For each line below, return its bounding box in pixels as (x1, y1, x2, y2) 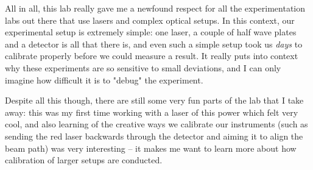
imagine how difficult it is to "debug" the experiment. (5, 73, 203, 86)
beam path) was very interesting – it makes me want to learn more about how (5, 141, 297, 154)
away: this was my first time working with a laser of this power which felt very (5, 105, 298, 118)
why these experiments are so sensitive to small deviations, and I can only (5, 61, 281, 74)
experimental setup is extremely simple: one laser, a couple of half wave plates (5, 26, 297, 38)
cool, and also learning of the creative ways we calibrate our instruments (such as (5, 118, 308, 130)
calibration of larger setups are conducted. (5, 154, 163, 166)
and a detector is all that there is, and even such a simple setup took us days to (5, 37, 303, 50)
